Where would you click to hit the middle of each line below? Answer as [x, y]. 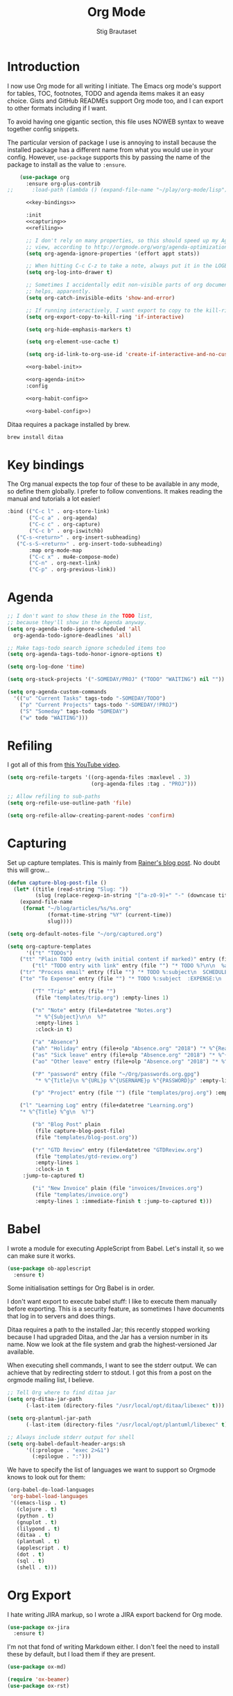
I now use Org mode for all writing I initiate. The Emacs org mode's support [114, 86]
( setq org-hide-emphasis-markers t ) [78, 329]
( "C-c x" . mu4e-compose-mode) [74, 557]
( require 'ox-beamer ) [38, 1680]
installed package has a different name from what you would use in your [110, 149]
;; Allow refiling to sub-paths [54, 797]
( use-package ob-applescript [49, 1268]
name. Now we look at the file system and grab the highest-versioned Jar [112, 1345]
